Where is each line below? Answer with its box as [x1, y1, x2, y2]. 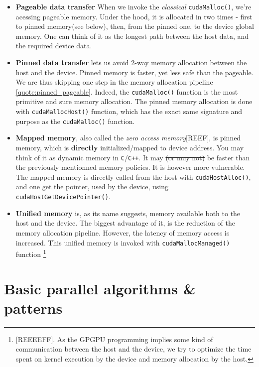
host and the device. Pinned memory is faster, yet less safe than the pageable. [15, 67, 254, 77]
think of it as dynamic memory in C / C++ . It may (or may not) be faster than [15, 152, 250, 162]
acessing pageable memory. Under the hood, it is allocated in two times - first [15, 11, 253, 21]
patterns [4, 297, 63, 318]
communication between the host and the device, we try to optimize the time [15, 344, 252, 354]
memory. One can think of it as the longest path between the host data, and [15, 30, 249, 41]
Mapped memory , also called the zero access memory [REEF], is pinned [15, 132, 241, 143]
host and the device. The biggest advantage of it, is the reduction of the [15, 218, 235, 228]
